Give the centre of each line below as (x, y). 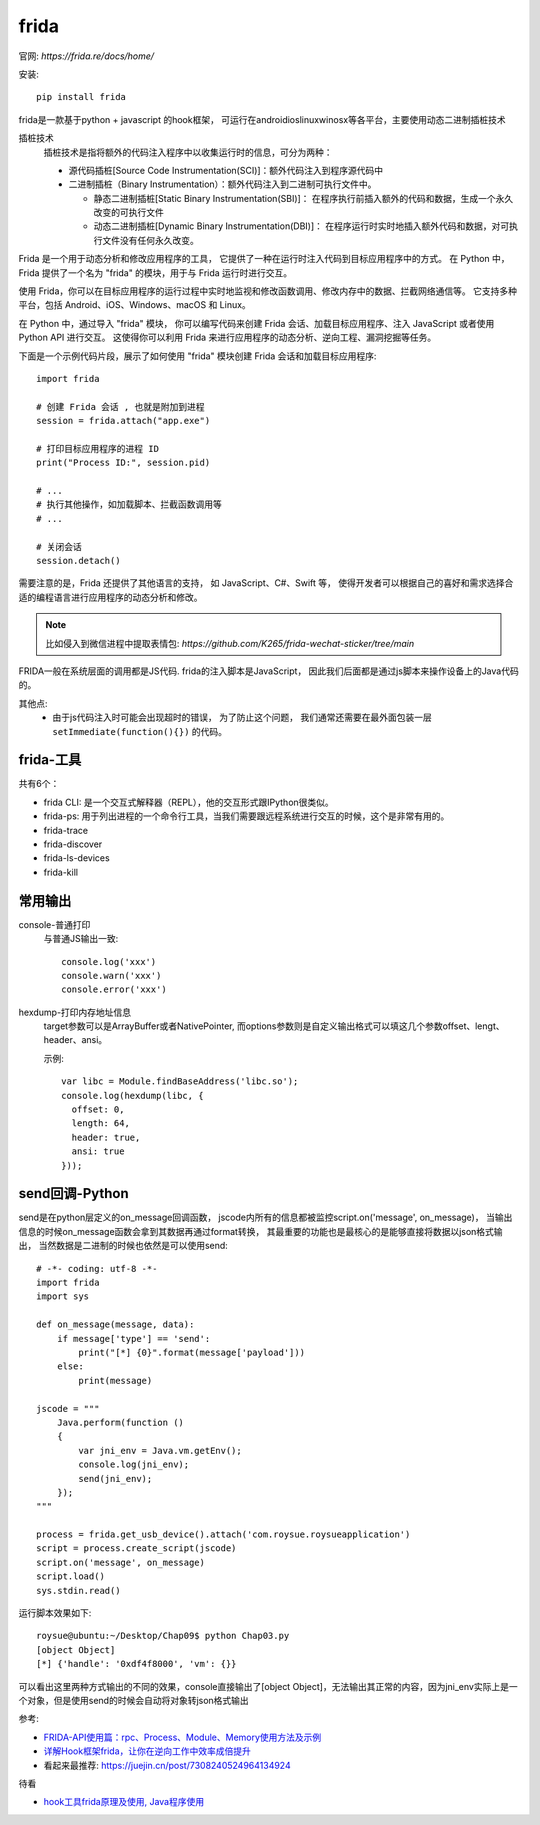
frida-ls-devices (76, 858)
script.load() (70, 1576)
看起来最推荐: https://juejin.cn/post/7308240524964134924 (167, 1765)
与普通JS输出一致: (81, 939)
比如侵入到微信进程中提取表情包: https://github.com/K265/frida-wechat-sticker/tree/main (230, 643)
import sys (63, 1296)
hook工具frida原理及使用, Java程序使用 (124, 1802)
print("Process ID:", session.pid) (123, 463)
